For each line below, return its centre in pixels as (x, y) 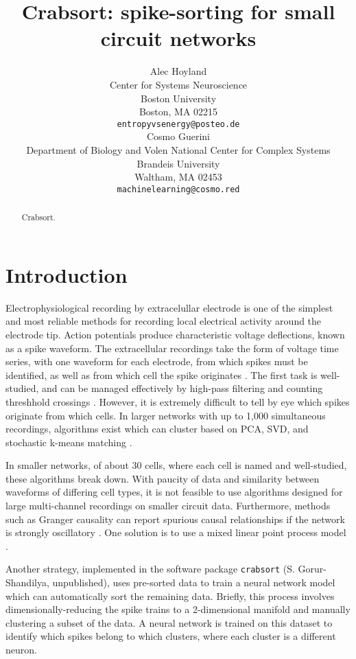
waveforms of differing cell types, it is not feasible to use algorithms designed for (174, 492)
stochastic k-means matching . (69, 442)
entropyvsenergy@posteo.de (178, 124)
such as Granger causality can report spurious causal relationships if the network (175, 519)
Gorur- (312, 569)
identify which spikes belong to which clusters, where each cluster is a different (171, 636)
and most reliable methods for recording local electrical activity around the (164, 321)
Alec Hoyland (178, 71)
